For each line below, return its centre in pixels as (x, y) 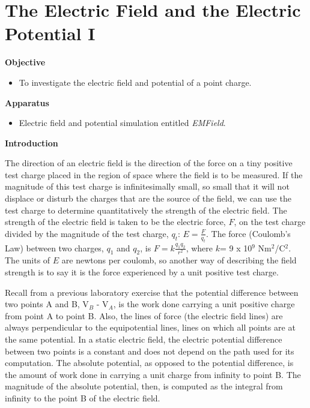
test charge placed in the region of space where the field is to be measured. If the (154, 174)
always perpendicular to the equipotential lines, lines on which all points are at (150, 327)
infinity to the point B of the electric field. (83, 397)
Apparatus (27, 102)
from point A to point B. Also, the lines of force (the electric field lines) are (144, 315)
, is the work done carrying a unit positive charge (204, 304)
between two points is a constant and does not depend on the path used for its (150, 351)
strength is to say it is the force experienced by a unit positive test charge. (142, 272)
